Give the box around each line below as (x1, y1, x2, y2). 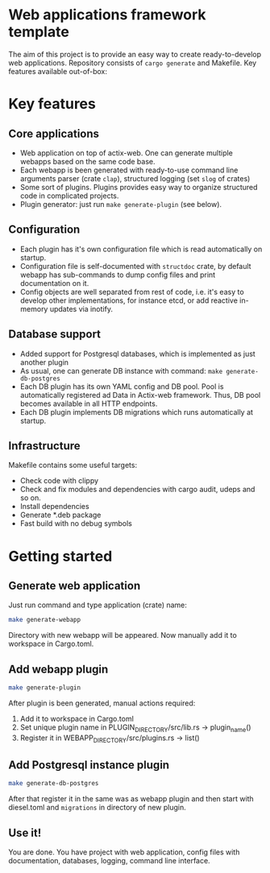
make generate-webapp (8, 616, 81, 624)
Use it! (8, 825, 42, 839)
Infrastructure (8, 439, 81, 453)
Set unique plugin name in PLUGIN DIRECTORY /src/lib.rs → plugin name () (19, 722, 251, 734)
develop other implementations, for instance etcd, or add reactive (19, 296, 238, 305)
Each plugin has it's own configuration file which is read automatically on (19, 244, 263, 254)
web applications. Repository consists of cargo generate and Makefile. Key (8, 58, 257, 68)
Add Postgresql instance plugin (8, 758, 170, 772)
